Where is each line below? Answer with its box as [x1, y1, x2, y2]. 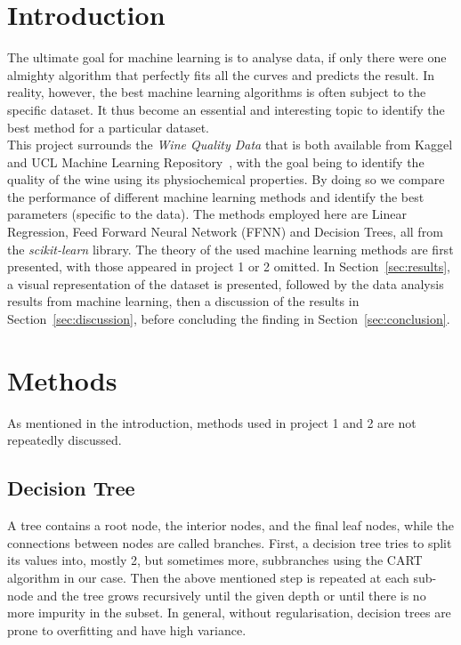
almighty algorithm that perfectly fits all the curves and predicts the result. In [7, 65, 435, 84]
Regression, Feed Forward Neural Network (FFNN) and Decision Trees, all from [7, 222, 443, 241]
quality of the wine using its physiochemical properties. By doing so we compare [7, 170, 445, 189]
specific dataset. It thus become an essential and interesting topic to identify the [7, 100, 445, 118]
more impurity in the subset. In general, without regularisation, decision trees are [7, 603, 451, 622]
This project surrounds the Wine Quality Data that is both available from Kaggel [7, 135, 453, 154]
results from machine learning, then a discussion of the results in [7, 292, 360, 310]
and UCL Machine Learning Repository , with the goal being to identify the [7, 152, 425, 171]
